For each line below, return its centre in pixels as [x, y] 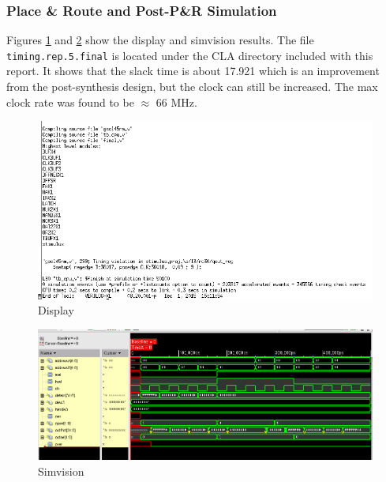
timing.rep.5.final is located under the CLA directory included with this [190, 55]
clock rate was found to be [70, 102]
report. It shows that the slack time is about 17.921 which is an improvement [193, 71]
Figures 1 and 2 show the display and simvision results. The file [160, 40]
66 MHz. [176, 102]
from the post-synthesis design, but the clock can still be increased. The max [192, 87]
